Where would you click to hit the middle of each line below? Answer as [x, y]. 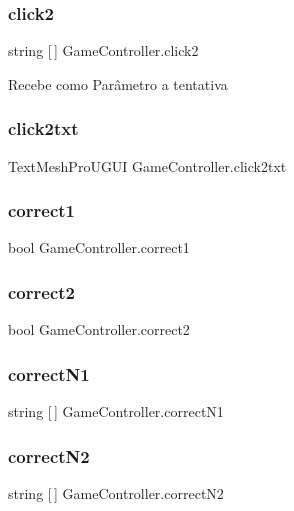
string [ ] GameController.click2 [103, 50]
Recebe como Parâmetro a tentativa [118, 83]
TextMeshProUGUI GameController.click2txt [147, 165]
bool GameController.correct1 [99, 247]
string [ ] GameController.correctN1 [116, 411]
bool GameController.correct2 [99, 329]
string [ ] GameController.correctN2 [116, 492]
